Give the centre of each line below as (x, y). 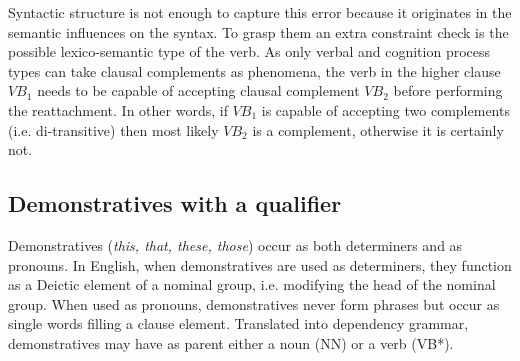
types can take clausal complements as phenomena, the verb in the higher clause (254, 70)
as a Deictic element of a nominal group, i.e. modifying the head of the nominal (252, 284)
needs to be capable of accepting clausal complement (198, 90)
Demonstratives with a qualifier (175, 203)
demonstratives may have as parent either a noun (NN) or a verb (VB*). (231, 342)
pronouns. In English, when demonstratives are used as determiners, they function (260, 264)
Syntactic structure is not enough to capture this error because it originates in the (260, 12)
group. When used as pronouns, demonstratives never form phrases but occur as (254, 303)
